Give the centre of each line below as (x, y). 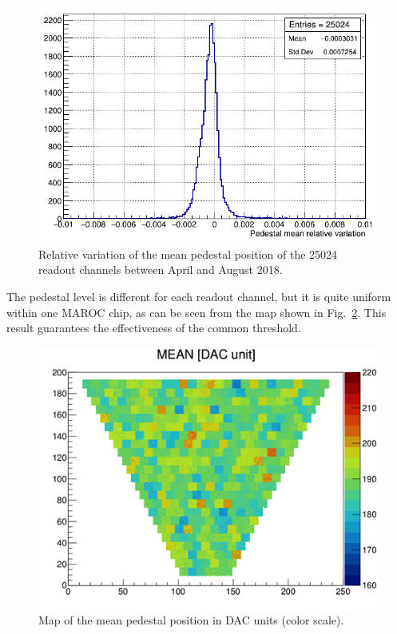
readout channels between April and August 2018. (161, 269)
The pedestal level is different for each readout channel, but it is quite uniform (199, 296)
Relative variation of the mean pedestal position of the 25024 (188, 254)
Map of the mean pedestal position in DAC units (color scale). (191, 620)
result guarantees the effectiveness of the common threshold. (154, 328)
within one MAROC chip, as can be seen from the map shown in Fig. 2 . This (197, 312)
